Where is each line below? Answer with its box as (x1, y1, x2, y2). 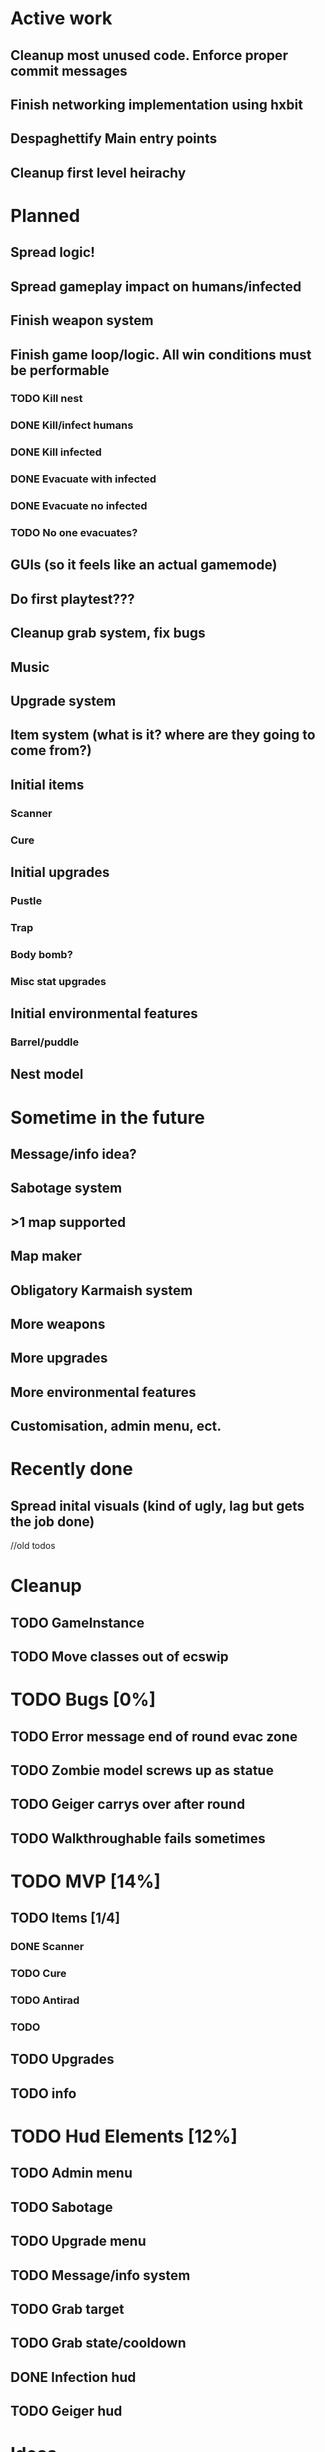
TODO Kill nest (10, 392, 83, 406)
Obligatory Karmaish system (10, 1282, 193, 1299)
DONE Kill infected (10, 445, 102, 459)
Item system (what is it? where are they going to (10, 727, 316, 744)
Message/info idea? (10, 1145, 137, 1162)
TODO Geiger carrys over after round (10, 1796, 246, 1813)
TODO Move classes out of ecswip (10, 1648, 229, 1666)
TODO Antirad (10, 1993, 80, 2007)
